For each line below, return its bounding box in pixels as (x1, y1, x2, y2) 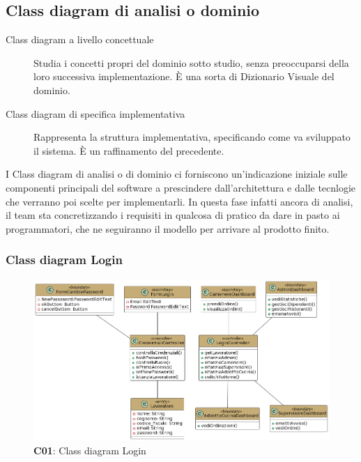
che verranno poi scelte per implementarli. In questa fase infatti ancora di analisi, (6, 194, 353, 208)
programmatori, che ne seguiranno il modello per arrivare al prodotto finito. (6, 221, 330, 236)
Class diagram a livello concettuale (6, 32, 154, 47)
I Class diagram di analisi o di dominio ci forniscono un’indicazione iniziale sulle (6, 167, 348, 181)
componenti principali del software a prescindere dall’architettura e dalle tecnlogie (6, 180, 356, 194)
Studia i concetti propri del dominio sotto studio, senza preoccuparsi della (33, 55, 349, 70)
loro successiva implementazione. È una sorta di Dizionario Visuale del (33, 69, 335, 84)
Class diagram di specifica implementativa (6, 106, 185, 121)
